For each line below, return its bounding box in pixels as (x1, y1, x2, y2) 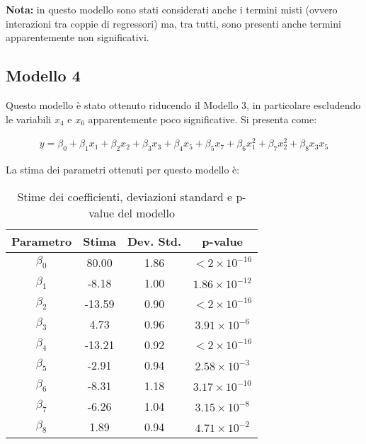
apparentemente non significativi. (6, 30, 149, 45)
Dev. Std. (127, 232, 182, 249)
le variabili (6, 111, 52, 126)
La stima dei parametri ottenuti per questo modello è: (6, 162, 240, 177)
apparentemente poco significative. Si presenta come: (88, 111, 317, 126)
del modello (118, 204, 175, 221)
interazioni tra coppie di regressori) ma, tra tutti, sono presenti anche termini (6, 16, 341, 30)
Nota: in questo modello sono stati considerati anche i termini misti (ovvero (6, 2, 338, 16)
